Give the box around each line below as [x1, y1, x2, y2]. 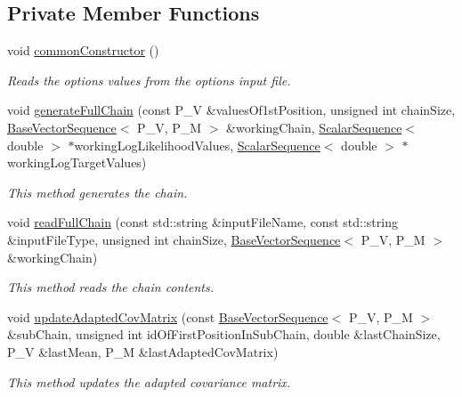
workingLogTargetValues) [7, 153, 147, 172]
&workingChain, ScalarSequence [226, 117, 402, 136]
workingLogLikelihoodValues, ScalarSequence [74, 135, 320, 154]
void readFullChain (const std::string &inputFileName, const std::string [7, 213, 398, 231]
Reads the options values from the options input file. [7, 70, 291, 89]
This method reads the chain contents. [7, 278, 215, 296]
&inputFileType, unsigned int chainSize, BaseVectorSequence [7, 230, 341, 248]
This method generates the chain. [7, 182, 188, 201]
